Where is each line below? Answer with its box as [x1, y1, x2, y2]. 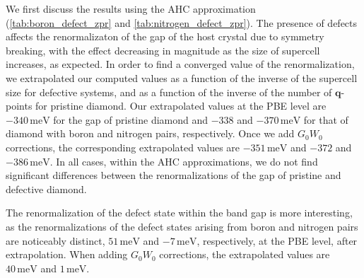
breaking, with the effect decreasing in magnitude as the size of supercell [6, 42, 320, 57]
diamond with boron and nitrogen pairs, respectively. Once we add [6, 126, 295, 141]
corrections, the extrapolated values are [159, 247, 330, 262]
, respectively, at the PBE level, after [196, 233, 358, 248]
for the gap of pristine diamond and [53, 112, 209, 127]
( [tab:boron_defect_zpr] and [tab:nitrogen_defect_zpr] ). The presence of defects [6, 15, 358, 30]
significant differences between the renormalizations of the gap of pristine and [6, 168, 341, 183]
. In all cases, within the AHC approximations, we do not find [49, 154, 318, 168]
